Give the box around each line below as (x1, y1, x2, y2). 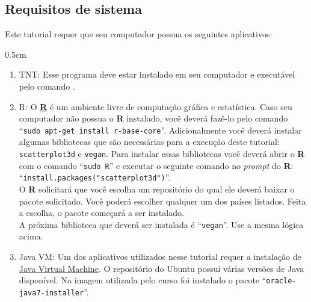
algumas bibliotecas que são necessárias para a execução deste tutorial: (19, 135, 280, 148)
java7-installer (19, 288, 84, 297)
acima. (19, 230, 43, 242)
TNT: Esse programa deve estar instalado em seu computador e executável (19, 68, 295, 81)
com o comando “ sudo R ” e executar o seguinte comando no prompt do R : (19, 159, 294, 171)
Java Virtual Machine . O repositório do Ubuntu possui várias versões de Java (19, 262, 304, 274)
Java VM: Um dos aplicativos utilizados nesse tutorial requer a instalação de (19, 250, 301, 263)
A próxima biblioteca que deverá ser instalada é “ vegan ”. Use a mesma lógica (19, 218, 304, 230)
